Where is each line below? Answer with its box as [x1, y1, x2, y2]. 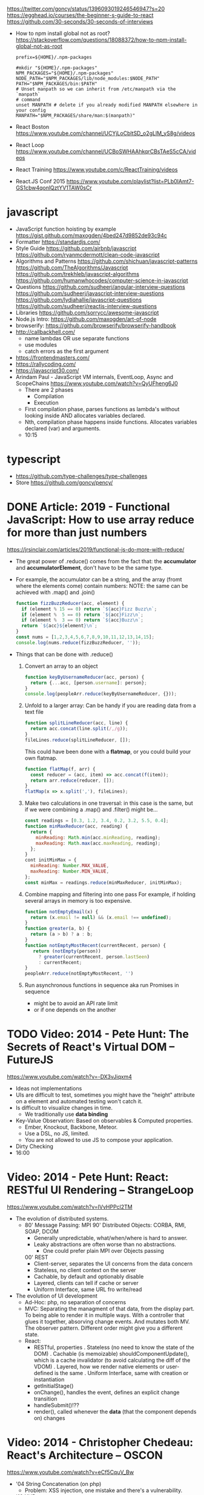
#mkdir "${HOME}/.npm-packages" [15, 65, 97, 71]
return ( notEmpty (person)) [33, 948, 102, 954]
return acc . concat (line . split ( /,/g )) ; [30, 726, 128, 732]
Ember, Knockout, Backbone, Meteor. [24, 1123, 118, 1131]
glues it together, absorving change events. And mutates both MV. [24, 1318, 190, 1325]
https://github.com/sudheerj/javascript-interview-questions [15, 289, 164, 297]
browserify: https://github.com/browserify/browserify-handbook [15, 322, 176, 329]
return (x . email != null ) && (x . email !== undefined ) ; [30, 914, 172, 920]
